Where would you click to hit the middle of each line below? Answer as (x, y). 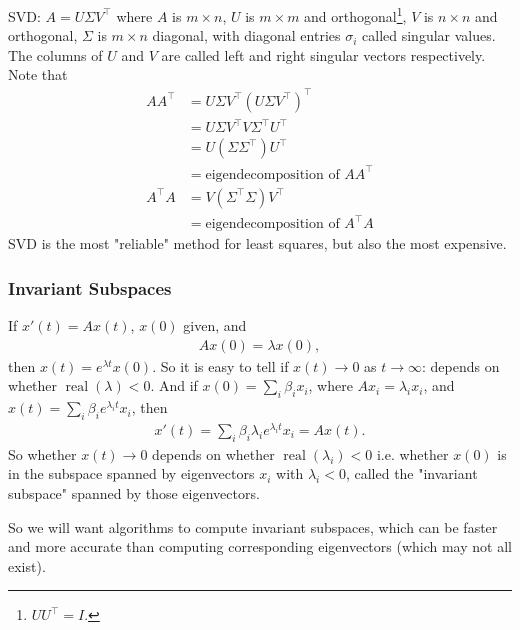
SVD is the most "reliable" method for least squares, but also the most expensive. (257, 243)
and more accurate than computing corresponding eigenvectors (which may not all (260, 546)
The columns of (55, 54)
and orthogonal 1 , (355, 14)
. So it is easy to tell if (220, 365)
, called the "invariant (411, 473)
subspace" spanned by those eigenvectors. (134, 492)
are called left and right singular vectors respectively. (323, 54)
